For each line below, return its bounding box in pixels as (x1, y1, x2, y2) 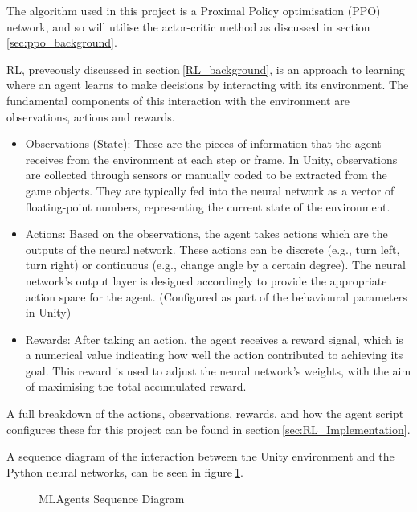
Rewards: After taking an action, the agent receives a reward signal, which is (25, 330, 403, 347)
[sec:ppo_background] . (6, 34, 117, 51)
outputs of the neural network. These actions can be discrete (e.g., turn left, (25, 240, 400, 257)
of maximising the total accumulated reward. (25, 378, 247, 395)
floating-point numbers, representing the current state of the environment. (25, 198, 390, 215)
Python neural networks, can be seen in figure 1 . (6, 463, 243, 480)
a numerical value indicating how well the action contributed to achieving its (25, 346, 403, 363)
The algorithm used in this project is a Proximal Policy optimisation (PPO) (6, 2, 381, 18)
